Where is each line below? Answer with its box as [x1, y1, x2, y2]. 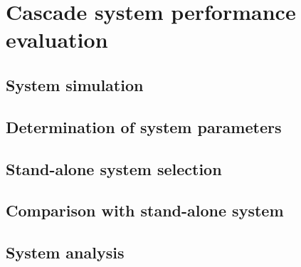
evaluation [6, 25, 108, 54]
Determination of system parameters [6, 115, 282, 137]
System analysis [6, 241, 125, 263]
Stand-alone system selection [6, 157, 222, 179]
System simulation [6, 73, 144, 95]
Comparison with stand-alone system [6, 199, 284, 221]
